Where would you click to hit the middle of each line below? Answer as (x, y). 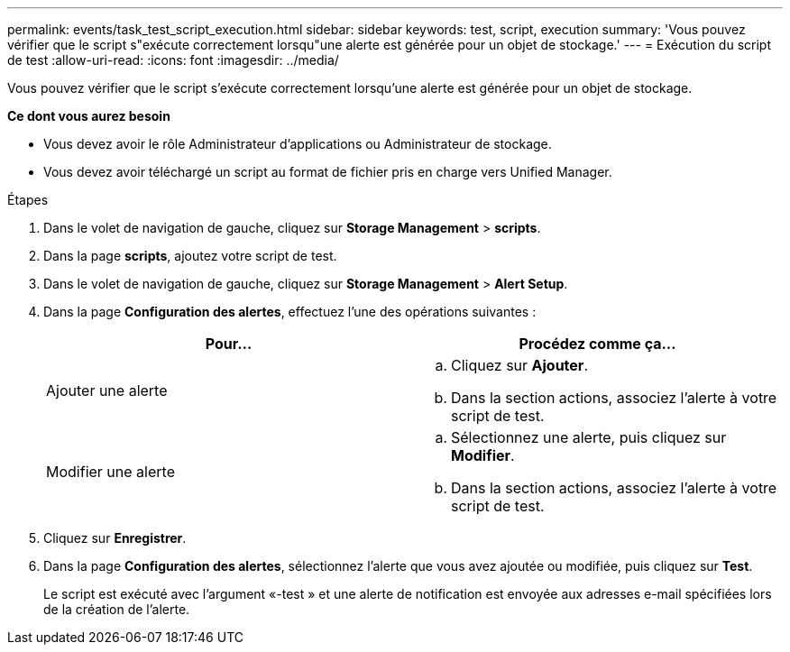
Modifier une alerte (110, 472)
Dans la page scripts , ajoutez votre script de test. (190, 256)
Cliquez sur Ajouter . (519, 365)
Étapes (28, 200)
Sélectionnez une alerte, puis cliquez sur (589, 437)
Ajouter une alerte (107, 390)
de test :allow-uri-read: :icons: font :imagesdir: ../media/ (173, 60)
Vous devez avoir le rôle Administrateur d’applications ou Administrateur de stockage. (298, 144)
